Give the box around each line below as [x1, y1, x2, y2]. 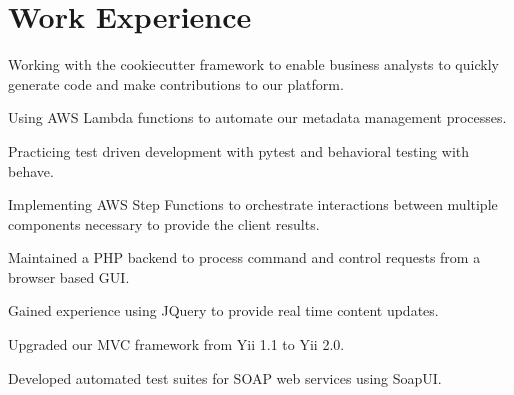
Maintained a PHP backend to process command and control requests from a [8, 247, 481, 268]
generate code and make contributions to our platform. [8, 73, 344, 94]
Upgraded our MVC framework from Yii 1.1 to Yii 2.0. [8, 334, 345, 355]
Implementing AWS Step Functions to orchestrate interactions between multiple [8, 194, 498, 215]
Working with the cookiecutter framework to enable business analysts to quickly [8, 54, 499, 75]
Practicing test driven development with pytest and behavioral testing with [8, 140, 470, 161]
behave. [8, 160, 54, 181]
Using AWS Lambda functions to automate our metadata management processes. [8, 107, 507, 128]
